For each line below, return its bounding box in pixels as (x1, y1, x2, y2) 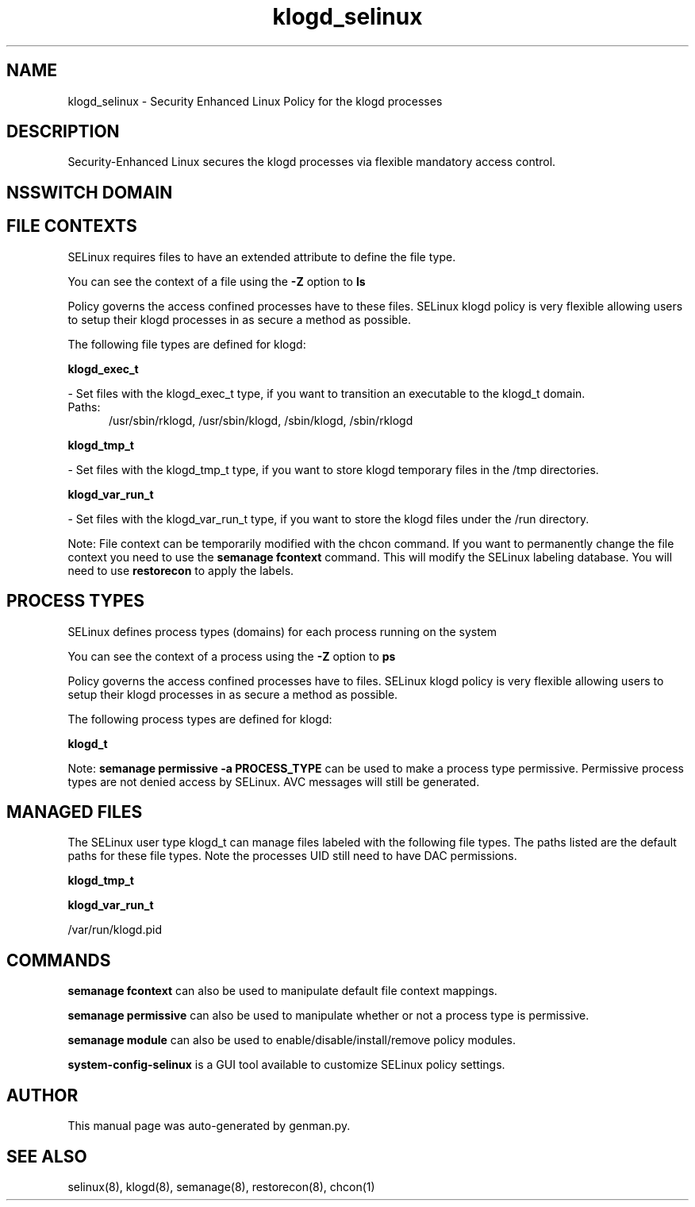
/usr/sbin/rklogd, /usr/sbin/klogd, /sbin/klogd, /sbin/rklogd (109, 413, 413, 427)
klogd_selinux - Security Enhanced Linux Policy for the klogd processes (67, 94, 443, 108)
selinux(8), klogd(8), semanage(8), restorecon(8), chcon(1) (67, 1179, 375, 1194)
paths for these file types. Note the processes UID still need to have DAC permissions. (67, 849, 517, 863)
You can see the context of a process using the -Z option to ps (67, 649, 396, 663)
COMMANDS (6, 950, 111, 970)
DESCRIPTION (6, 121, 120, 142)
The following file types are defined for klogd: (67, 337, 306, 351)
